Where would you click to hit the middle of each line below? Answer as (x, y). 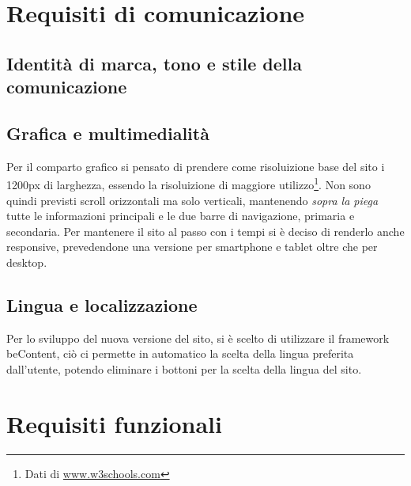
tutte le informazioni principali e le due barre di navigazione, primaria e (181, 216)
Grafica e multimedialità (108, 133)
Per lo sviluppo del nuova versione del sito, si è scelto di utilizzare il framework (198, 338)
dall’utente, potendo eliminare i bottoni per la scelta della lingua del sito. (184, 368)
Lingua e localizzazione (102, 304)
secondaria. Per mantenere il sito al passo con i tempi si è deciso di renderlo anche (205, 231)
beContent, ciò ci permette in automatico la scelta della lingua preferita (180, 353)
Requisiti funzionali (114, 423)
